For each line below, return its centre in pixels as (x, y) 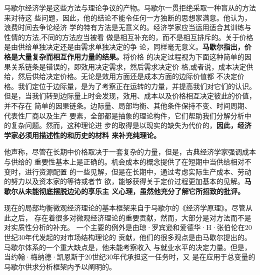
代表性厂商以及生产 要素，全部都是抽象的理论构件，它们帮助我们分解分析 (124, 115)
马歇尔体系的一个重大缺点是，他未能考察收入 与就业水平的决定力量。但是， (128, 247)
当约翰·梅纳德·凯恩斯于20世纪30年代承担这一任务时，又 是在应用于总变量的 (130, 257)
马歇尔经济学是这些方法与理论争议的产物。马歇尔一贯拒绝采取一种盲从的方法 (130, 7)
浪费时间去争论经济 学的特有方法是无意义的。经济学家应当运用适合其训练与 (128, 27)
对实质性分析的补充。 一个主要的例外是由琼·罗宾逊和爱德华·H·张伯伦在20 (128, 227)
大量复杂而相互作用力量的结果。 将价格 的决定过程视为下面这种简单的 (131, 56)
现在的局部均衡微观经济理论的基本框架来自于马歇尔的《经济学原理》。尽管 (125, 208)
